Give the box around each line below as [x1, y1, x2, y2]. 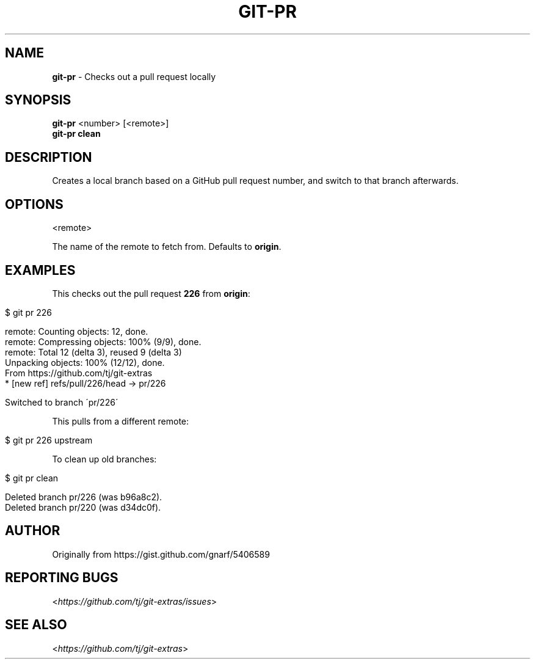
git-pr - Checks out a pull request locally [52, 71, 216, 82]
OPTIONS [5, 196, 64, 212]
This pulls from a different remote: [52, 415, 189, 426]
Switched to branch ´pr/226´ [5, 396, 118, 407]
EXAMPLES [5, 262, 76, 278]
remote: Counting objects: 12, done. [5, 326, 148, 337]
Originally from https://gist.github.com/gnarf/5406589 [52, 549, 270, 560]
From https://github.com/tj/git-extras [5, 367, 153, 378]
